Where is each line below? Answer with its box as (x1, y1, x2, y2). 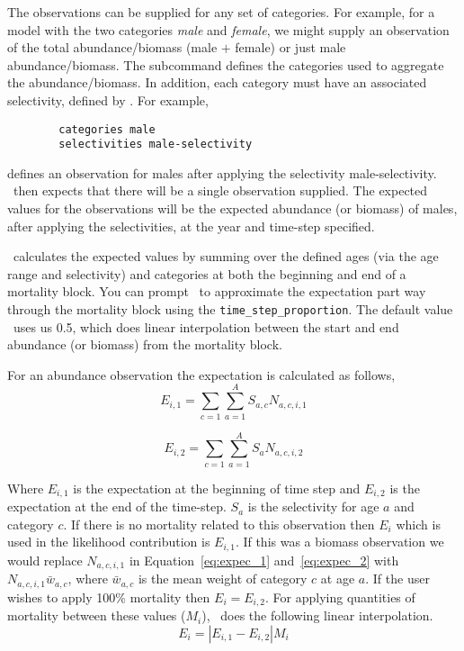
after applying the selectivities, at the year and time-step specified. (7, 216, 375, 235)
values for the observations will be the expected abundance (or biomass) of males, (7, 199, 458, 218)
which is (396, 514, 441, 533)
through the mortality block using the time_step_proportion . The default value (7, 300, 453, 319)
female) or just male (235, 38, 346, 57)
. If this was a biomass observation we (235, 532, 444, 551)
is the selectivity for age (247, 497, 379, 516)
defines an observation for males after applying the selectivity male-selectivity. (7, 163, 437, 182)
